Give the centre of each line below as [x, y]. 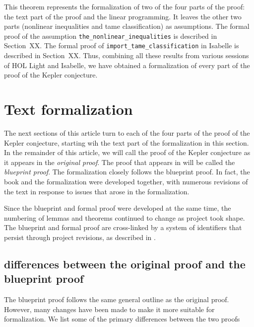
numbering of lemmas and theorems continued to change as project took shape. [125, 217]
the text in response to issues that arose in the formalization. [97, 191]
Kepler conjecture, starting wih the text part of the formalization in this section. [127, 142]
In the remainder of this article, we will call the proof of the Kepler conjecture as [127, 152]
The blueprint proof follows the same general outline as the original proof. [117, 299]
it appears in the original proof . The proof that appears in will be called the [120, 162]
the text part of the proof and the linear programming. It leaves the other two [123, 16]
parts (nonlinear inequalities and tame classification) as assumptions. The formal [127, 26]
